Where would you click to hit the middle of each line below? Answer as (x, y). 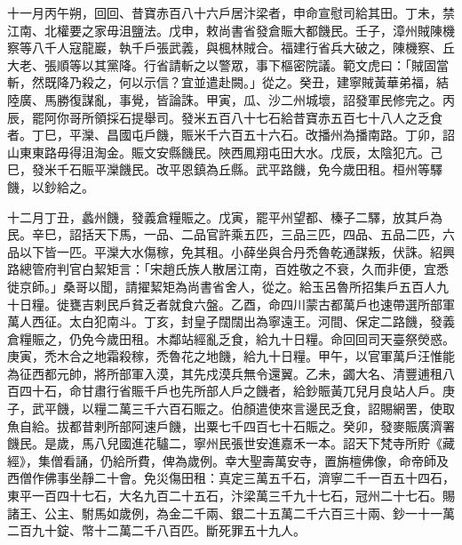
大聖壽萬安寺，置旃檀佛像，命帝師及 (343, 460)
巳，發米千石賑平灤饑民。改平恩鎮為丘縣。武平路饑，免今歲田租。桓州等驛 (225, 169)
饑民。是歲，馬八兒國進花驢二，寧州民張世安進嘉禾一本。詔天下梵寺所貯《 (225, 443)
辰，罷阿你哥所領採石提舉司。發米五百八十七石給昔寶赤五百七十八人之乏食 (225, 117)
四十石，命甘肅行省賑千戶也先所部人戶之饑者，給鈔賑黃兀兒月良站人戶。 (231, 391)
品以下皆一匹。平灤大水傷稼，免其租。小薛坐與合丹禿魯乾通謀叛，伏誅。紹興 (231, 251)
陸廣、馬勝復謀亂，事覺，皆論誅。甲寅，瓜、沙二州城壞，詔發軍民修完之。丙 (231, 99)
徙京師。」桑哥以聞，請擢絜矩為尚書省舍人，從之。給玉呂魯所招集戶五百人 (222, 286)
